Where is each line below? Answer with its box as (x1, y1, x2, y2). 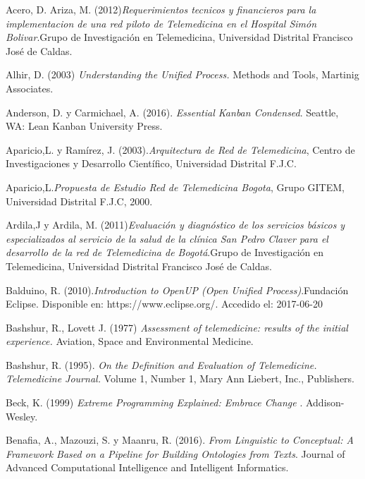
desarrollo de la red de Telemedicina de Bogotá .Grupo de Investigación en (6, 245, 324, 260)
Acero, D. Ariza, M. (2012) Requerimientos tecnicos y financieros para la (6, 2, 316, 16)
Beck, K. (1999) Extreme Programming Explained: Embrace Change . (6, 395, 303, 410)
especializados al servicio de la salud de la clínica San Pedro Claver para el (6, 231, 328, 245)
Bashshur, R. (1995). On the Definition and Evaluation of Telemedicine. (6, 357, 317, 372)
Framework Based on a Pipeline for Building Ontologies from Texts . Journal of (6, 446, 345, 461)
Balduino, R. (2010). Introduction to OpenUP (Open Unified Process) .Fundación (6, 282, 349, 297)
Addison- (305, 395, 345, 410)
